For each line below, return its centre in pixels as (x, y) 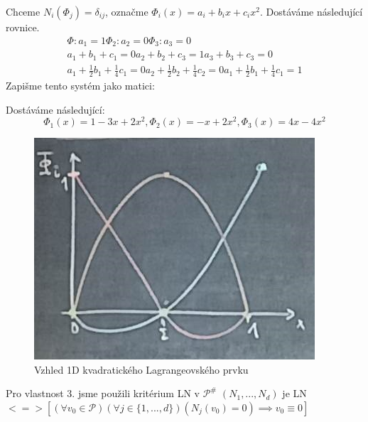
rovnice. (23, 27)
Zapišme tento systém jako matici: (80, 85)
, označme (127, 11)
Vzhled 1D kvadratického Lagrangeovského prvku (141, 369)
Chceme (23, 11)
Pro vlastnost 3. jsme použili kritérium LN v (103, 393)
